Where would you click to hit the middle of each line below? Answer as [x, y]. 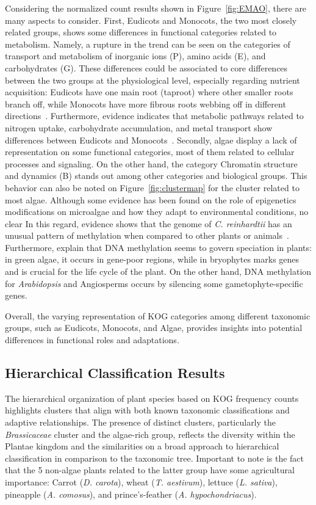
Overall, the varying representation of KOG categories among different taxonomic [158, 315]
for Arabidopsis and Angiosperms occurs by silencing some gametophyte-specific [154, 283]
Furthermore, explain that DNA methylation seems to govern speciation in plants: [158, 247]
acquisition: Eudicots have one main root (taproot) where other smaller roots [149, 92]
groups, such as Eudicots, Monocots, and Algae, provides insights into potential [154, 328]
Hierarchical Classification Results [115, 373]
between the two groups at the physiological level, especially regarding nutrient [153, 80]
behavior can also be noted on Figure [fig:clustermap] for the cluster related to [152, 187]
